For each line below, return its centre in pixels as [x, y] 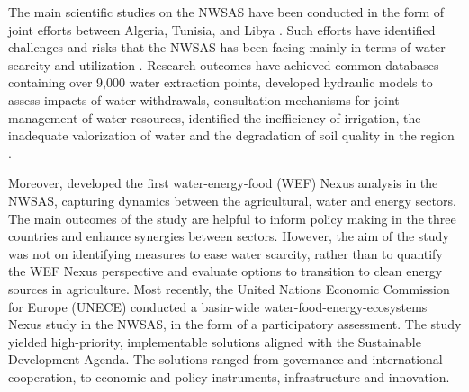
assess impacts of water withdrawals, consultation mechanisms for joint [204, 99]
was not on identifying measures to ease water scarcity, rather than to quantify [225, 253]
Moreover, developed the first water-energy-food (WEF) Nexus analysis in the [223, 183]
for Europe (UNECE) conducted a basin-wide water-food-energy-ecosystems [218, 306]
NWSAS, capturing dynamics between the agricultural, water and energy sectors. [232, 200]
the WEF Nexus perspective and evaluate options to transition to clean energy [225, 271]
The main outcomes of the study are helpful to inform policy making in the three [232, 218]
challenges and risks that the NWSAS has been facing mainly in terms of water [227, 47]
